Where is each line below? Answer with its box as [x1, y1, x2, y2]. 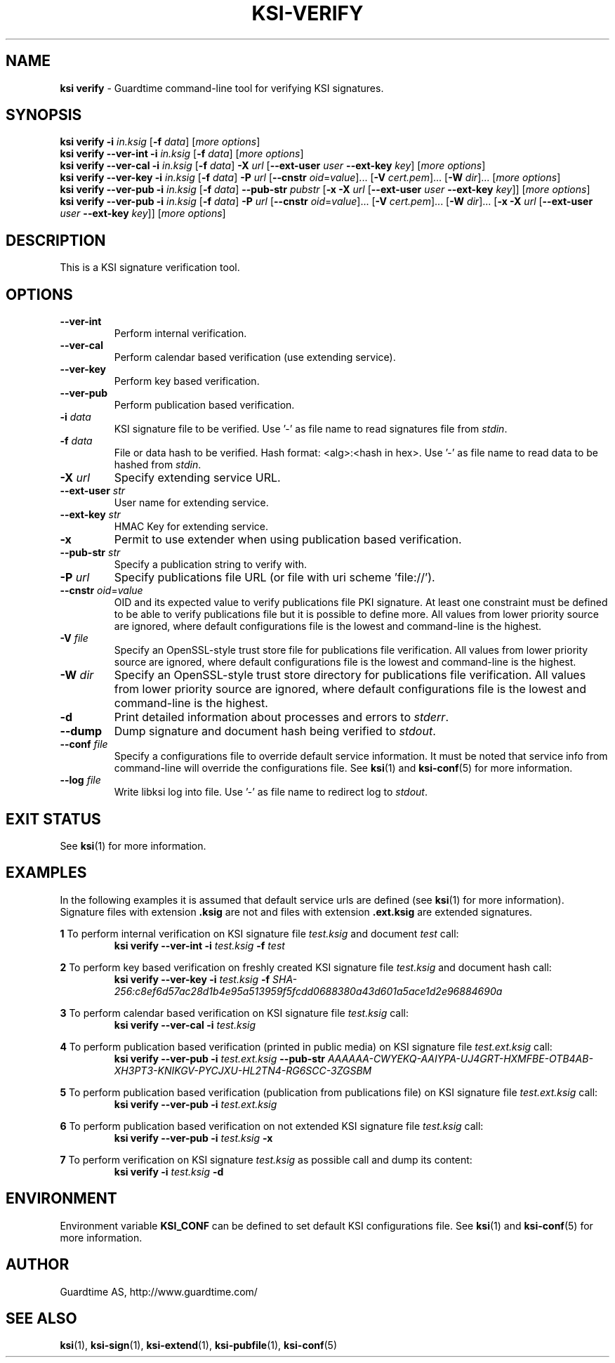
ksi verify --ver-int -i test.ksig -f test [114, 939, 285, 952]
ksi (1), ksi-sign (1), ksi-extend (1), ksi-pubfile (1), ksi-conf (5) [60, 1339, 338, 1352]
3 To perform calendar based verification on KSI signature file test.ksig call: [60, 1006, 409, 1019]
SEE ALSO [6, 1309, 77, 1327]
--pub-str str [60, 546, 121, 559]
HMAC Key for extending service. [114, 520, 269, 533]
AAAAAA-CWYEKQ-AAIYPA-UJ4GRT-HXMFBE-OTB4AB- [327, 1052, 593, 1065]
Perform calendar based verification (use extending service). [114, 351, 396, 364]
